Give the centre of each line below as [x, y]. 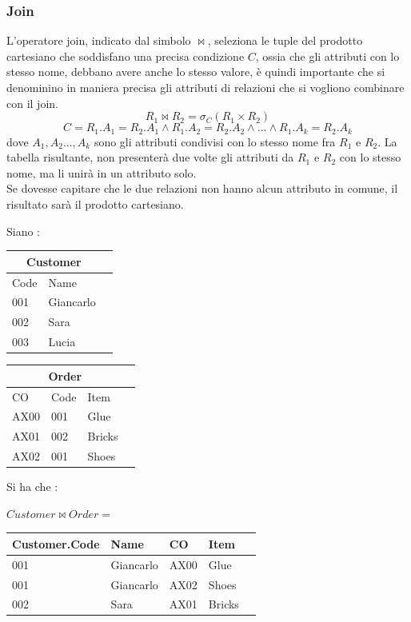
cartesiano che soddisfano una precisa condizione [126, 56]
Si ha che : [32, 486]
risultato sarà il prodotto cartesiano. [95, 204]
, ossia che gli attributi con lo [327, 56]
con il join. [32, 103]
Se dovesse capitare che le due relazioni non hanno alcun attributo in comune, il [202, 188]
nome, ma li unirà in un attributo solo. [102, 172]
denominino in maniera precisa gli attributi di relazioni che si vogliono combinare [205, 87]
